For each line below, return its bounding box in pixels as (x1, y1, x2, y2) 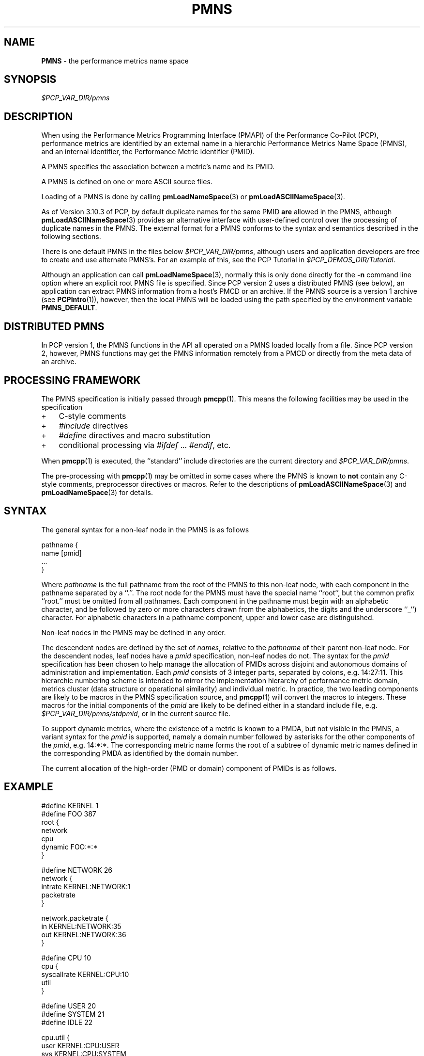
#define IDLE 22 (41, 1018, 93, 1026)
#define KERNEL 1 (41, 801, 99, 810)
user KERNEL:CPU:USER (41, 1041, 120, 1050)
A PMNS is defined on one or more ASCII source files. (41, 177, 212, 186)
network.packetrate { (41, 913, 108, 922)
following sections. (41, 232, 101, 241)
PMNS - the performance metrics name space (41, 56, 189, 65)
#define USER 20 (41, 1001, 96, 1010)
